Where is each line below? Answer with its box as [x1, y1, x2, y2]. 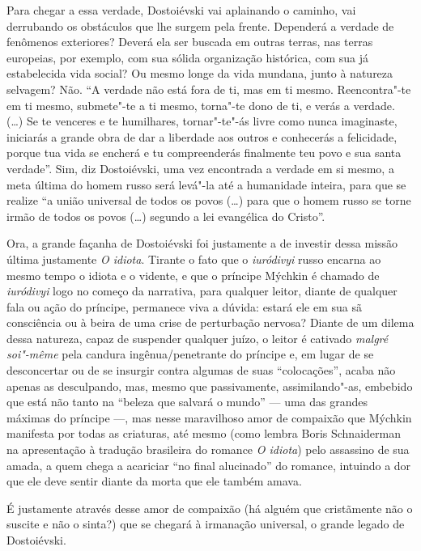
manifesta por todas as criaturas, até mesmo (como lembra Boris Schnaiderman [6, 425, 401, 442]
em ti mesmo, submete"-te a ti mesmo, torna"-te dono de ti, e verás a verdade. [6, 96, 395, 113]
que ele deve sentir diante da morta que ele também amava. [6, 473, 302, 490]
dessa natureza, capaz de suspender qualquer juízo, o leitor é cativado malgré [6, 329, 389, 346]
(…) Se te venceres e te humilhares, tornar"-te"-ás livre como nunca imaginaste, [6, 112, 398, 129]
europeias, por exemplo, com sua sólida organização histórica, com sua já [6, 49, 368, 66]
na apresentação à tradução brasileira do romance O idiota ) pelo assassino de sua [6, 441, 410, 458]
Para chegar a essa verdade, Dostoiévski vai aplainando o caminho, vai [6, 2, 356, 18]
